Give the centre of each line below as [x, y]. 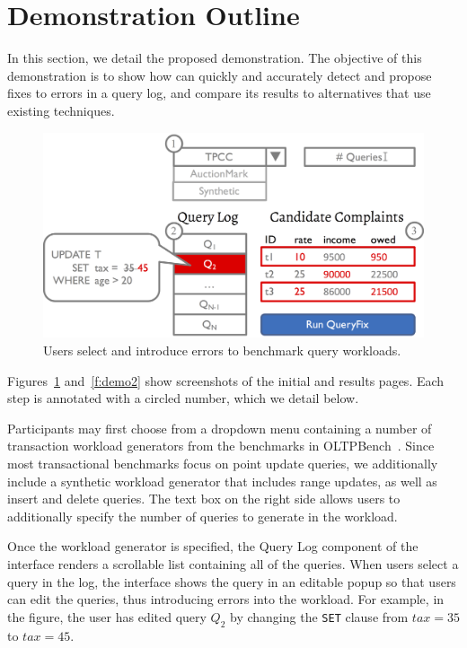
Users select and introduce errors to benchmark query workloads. [222, 350]
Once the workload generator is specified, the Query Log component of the [213, 546]
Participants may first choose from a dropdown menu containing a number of [220, 428]
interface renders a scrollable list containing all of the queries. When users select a [233, 564]
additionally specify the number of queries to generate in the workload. [203, 516]
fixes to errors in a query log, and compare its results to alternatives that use [219, 93]
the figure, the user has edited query [107, 616]
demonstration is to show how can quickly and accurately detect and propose [220, 75]
